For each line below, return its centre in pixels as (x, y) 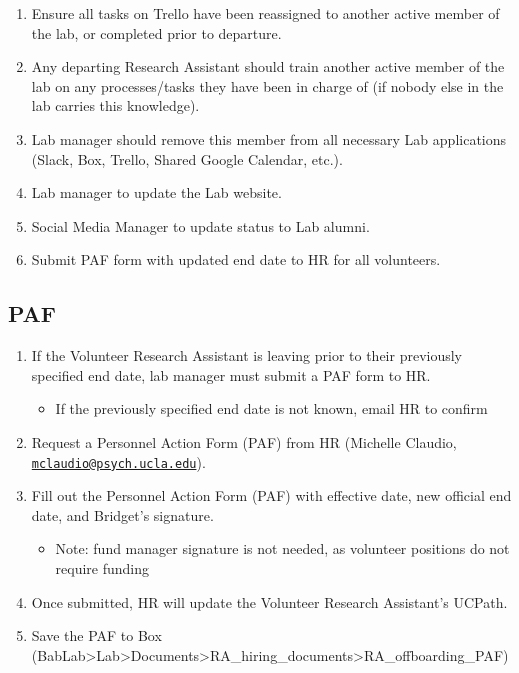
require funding (102, 567)
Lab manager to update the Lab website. (156, 192)
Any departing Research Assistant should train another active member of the (268, 66)
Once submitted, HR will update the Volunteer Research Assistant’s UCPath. (269, 601)
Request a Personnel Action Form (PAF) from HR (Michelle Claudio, (244, 441)
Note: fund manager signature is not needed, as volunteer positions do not (282, 548)
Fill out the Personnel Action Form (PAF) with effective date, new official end (271, 495)
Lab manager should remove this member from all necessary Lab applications (269, 138)
